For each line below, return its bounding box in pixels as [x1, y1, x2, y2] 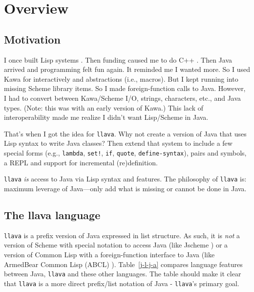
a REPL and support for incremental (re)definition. [4, 157, 158, 167]
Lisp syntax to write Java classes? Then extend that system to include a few [4, 138, 233, 148]
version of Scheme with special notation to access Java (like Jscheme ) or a [4, 240, 228, 250]
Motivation [4, 31, 61, 46]
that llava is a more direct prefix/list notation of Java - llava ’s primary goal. [4, 278, 239, 288]
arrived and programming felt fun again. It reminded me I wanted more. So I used [4, 64, 250, 74]
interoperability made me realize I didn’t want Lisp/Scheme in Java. [4, 112, 209, 122]
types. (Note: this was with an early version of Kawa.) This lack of [4, 102, 203, 112]
